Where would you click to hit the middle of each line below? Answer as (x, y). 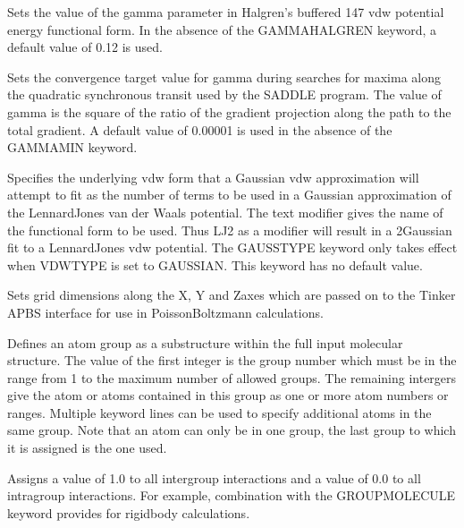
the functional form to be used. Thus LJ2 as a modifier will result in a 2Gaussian (230, 230)
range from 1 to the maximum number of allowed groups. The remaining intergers (232, 377)
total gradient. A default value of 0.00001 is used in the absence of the (200, 129)
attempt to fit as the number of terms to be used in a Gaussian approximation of (229, 195)
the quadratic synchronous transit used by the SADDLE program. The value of (224, 94)
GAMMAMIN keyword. (72, 147)
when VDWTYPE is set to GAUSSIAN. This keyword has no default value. (215, 264)
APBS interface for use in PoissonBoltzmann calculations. (165, 312)
